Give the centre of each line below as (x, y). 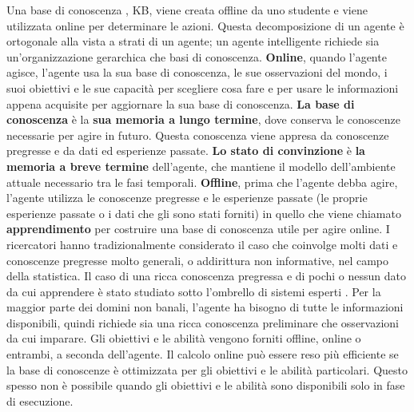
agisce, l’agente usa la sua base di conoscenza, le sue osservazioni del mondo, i (197, 72)
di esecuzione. (40, 400)
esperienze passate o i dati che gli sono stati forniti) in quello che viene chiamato (204, 213)
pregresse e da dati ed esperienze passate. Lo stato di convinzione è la (186, 151)
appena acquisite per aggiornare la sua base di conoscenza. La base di (181, 103)
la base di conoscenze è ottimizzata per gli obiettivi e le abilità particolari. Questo (207, 369)
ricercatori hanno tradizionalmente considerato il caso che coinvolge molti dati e (202, 244)
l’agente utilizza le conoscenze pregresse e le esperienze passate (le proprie (187, 198)
